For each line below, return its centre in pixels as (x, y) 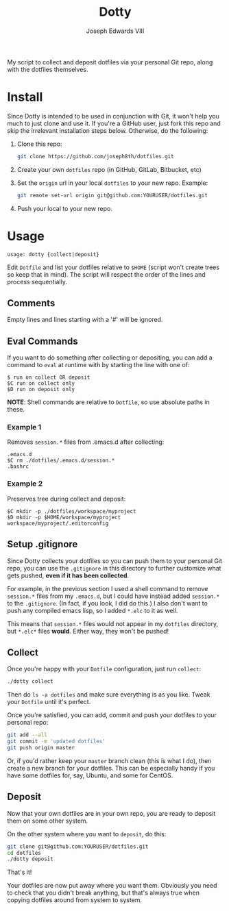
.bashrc (18, 466)
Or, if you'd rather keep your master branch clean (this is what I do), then (109, 760)
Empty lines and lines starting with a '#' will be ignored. (85, 320)
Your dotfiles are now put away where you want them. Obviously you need (112, 886)
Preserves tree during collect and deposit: (67, 499)
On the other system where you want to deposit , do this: (87, 834)
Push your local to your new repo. (65, 208)
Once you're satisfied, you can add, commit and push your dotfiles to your (112, 715)
